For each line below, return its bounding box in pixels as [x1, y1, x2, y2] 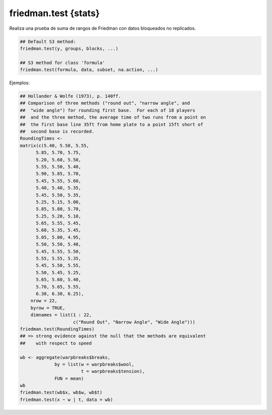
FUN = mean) [54, 376, 84, 381]
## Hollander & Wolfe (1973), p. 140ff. [20, 93, 121, 99]
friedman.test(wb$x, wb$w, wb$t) [20, 390, 103, 395]
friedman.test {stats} [9, 8, 100, 19]
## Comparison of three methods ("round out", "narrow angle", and [20, 100, 190, 106]
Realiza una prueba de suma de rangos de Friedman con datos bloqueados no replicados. [9, 25, 196, 31]
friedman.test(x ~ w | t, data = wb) [20, 396, 113, 402]
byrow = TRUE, [30, 305, 65, 311]
